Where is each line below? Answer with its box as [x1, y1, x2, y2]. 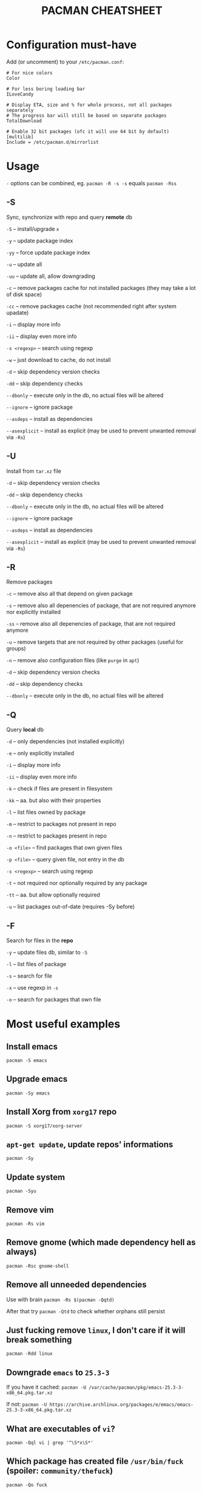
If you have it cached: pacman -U [6, 1383, 87, 1391]
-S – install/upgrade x [6, 225, 59, 232]
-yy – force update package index [6, 249, 91, 256]
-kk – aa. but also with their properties [6, 797, 101, 804]
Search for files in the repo [6, 936, 73, 944]
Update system [6, 1172, 66, 1182]
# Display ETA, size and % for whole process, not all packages [6, 102, 172, 108]
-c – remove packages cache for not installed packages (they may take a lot [6, 284, 196, 291]
